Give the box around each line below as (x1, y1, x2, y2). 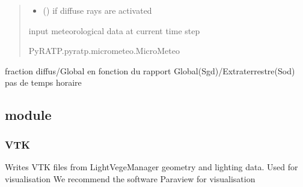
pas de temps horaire (5, 76, 82, 89)
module (5, 105, 52, 124)
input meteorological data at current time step (28, 24, 200, 37)
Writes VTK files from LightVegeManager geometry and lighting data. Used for (5, 160, 298, 173)
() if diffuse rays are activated (43, 4, 152, 16)
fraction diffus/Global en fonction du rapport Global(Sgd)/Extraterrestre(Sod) (5, 64, 295, 77)
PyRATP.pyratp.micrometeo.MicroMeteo (28, 44, 180, 57)
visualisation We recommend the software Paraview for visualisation (5, 172, 256, 185)
